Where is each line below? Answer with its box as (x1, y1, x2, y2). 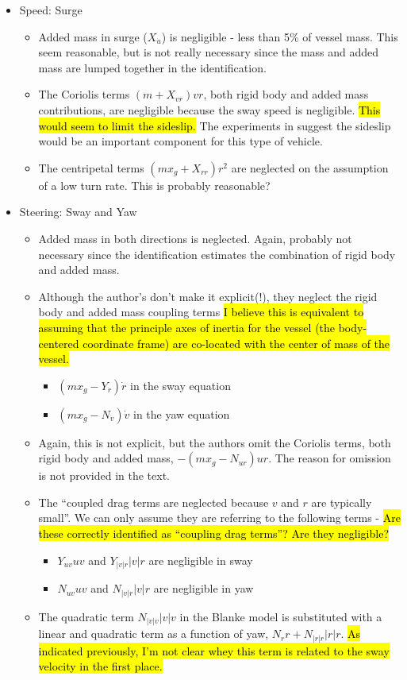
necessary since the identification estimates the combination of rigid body (38, 245, 396, 262)
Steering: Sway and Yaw (19, 203, 137, 220)
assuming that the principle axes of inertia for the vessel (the (38, 319, 336, 335)
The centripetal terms (38, 159, 144, 176)
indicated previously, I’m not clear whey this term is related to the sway (38, 642, 390, 659)
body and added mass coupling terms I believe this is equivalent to (38, 303, 364, 320)
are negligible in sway (148, 551, 253, 568)
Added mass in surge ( (38, 28, 148, 44)
